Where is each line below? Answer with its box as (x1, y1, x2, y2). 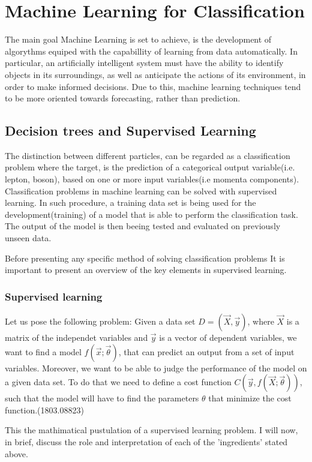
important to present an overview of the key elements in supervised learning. (5, 263, 287, 276)
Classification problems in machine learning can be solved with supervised (5, 184, 277, 197)
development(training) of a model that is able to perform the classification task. (5, 208, 298, 220)
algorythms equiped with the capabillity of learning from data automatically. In (5, 44, 298, 57)
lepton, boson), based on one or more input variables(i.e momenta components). (5, 173, 299, 185)
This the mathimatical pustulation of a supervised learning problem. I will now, (5, 424, 298, 436)
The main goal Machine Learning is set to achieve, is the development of (5, 33, 272, 46)
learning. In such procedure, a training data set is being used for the (5, 196, 256, 209)
